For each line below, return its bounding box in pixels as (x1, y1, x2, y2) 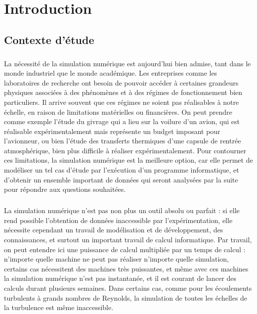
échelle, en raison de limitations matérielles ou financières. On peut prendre (4, 106, 232, 117)
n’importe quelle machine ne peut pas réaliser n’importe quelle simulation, (4, 254, 229, 264)
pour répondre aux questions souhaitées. (4, 184, 126, 194)
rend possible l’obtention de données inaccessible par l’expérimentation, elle (4, 215, 233, 225)
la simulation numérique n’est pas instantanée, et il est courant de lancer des (4, 273, 236, 283)
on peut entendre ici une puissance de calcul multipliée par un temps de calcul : (4, 244, 246, 254)
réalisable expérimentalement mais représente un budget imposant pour (4, 126, 220, 136)
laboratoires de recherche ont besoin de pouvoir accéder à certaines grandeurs (4, 77, 239, 88)
